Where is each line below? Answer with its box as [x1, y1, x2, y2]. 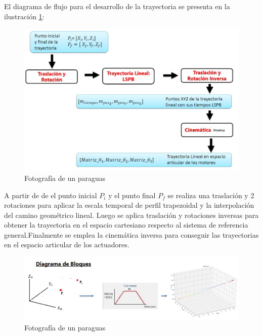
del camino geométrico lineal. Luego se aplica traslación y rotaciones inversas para [4, 209, 259, 220]
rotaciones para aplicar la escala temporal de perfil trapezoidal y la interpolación [4, 200, 254, 210]
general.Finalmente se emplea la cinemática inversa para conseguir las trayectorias [4, 229, 259, 240]
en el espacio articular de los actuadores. [4, 239, 129, 250]
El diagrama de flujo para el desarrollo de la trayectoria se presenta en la [4, 1, 230, 11]
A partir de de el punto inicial [4, 190, 97, 200]
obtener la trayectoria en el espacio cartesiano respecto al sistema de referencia [4, 219, 248, 230]
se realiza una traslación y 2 [167, 190, 254, 200]
